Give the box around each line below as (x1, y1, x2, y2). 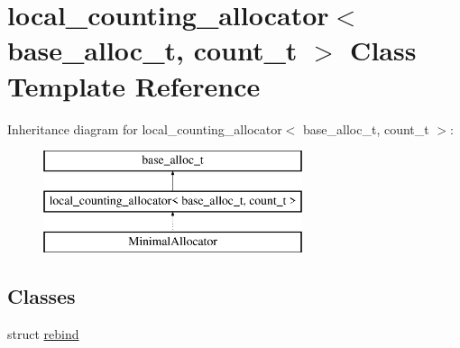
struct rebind (7, 325, 79, 343)
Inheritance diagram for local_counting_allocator (7, 119, 282, 138)
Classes (7, 282, 76, 310)
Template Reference (7, 67, 261, 104)
